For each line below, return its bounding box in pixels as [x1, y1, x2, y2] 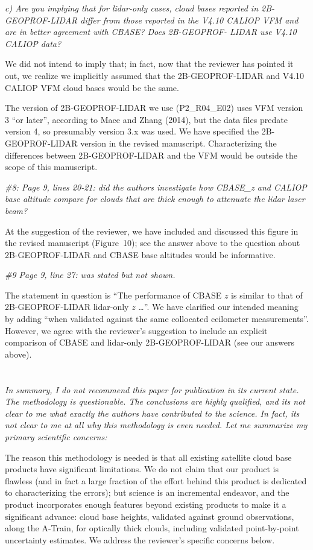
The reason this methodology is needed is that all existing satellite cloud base [5, 450, 292, 463]
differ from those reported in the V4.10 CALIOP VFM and [80, 13, 299, 26]
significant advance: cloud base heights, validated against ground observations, [5, 510, 294, 522]
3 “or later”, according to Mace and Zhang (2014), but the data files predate [5, 113, 288, 125]
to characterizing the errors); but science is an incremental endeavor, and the [5, 486, 289, 499]
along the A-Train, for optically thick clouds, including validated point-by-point [5, 522, 299, 534]
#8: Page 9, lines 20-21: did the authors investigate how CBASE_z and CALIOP [5, 180, 307, 193]
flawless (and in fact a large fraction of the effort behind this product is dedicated [5, 474, 307, 487]
